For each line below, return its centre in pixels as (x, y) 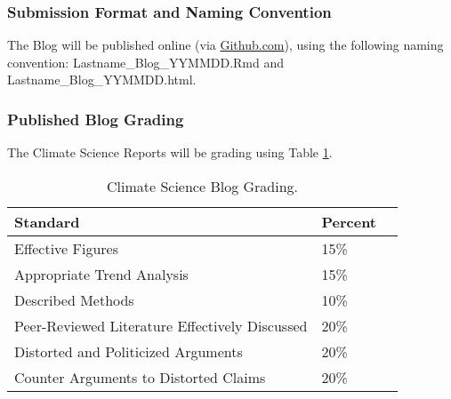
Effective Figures (67, 248)
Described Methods (74, 299)
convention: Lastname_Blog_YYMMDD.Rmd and (146, 62)
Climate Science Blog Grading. (202, 186)
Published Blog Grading (96, 119)
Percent (349, 221)
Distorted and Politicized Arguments (129, 351)
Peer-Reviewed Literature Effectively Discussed (161, 325)
